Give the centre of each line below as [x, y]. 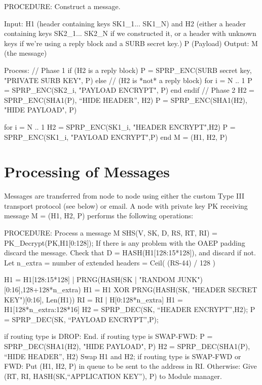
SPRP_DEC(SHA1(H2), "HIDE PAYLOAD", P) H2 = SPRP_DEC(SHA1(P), [127, 346]
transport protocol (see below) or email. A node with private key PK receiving [126, 205]
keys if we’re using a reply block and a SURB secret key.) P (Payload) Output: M [131, 43]
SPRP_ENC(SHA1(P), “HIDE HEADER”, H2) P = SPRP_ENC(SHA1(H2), [126, 100]
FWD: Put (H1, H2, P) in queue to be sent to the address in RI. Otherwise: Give [130, 366]
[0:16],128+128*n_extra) [43, 289]
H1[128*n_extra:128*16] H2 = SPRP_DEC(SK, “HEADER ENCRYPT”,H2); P [130, 309]
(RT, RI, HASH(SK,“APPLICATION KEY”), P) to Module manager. [113, 376]
